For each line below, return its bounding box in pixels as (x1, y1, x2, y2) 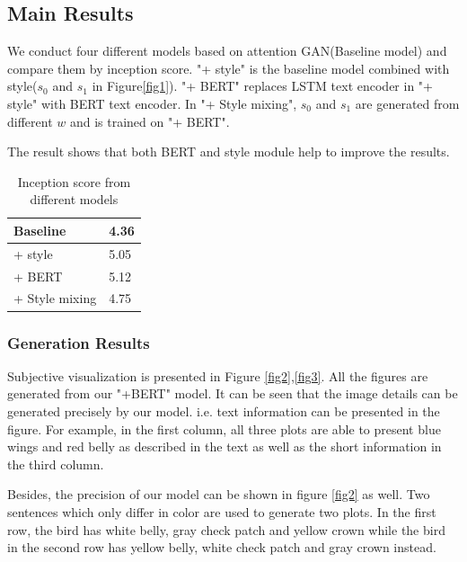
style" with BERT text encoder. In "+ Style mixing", (7, 94, 297, 112)
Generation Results (7, 331, 150, 353)
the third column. (7, 454, 104, 473)
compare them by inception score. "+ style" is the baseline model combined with (7, 58, 450, 77)
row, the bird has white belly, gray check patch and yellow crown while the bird (7, 520, 445, 539)
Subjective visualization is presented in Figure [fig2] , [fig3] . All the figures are (7, 366, 428, 385)
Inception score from (17, 172, 131, 191)
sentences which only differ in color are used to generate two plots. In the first (7, 502, 436, 521)
